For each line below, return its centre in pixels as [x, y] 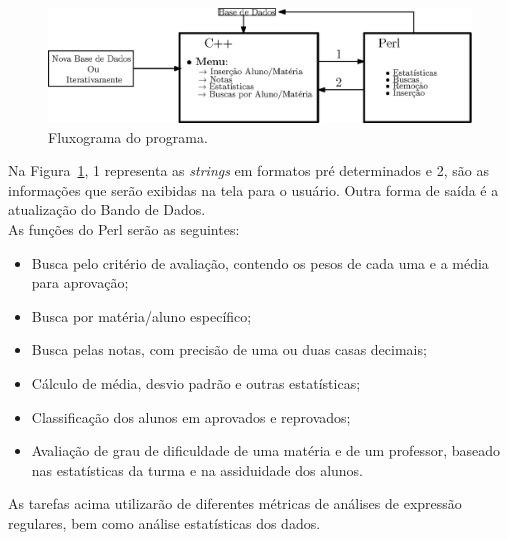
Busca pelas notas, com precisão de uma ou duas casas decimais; [229, 349]
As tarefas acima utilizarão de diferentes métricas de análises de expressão [235, 503]
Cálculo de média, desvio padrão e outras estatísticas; [196, 383]
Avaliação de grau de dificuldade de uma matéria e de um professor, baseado [265, 450]
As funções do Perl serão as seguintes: [124, 229]
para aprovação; [80, 282]
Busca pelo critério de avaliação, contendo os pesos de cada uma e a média [260, 262]
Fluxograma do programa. [128, 136]
